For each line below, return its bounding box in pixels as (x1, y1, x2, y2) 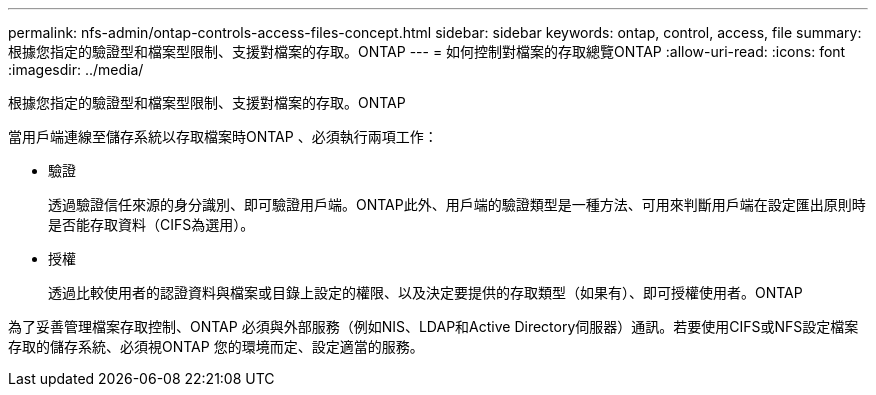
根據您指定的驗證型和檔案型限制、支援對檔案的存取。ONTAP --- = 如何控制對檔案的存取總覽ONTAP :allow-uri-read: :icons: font (8, 43, 846, 60)
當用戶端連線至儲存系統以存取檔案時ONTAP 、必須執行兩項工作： (8, 128, 438, 145)
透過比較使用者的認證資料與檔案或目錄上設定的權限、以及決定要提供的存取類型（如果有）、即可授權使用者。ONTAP (48, 284, 803, 301)
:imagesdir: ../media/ (8, 61, 144, 78)
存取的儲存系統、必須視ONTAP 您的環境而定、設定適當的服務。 (8, 338, 424, 355)
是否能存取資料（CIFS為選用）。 (48, 216, 255, 233)
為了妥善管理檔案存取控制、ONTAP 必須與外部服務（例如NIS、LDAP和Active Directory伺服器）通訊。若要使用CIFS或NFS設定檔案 (8, 318, 859, 335)
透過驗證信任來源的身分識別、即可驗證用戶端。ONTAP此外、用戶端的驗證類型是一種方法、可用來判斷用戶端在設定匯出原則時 (48, 196, 866, 213)
